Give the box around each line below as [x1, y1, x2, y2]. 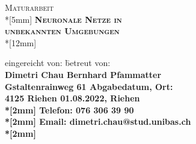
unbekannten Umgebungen [5, 25, 120, 37]
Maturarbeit [5, 1, 54, 13]
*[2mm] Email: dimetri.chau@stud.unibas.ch [5, 115, 191, 128]
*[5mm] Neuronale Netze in [5, 13, 122, 25]
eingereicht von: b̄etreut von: [5, 56, 111, 69]
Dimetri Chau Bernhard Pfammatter [5, 68, 162, 80]
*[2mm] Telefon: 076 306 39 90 [5, 103, 134, 116]
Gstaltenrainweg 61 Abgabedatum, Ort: [5, 80, 173, 92]
